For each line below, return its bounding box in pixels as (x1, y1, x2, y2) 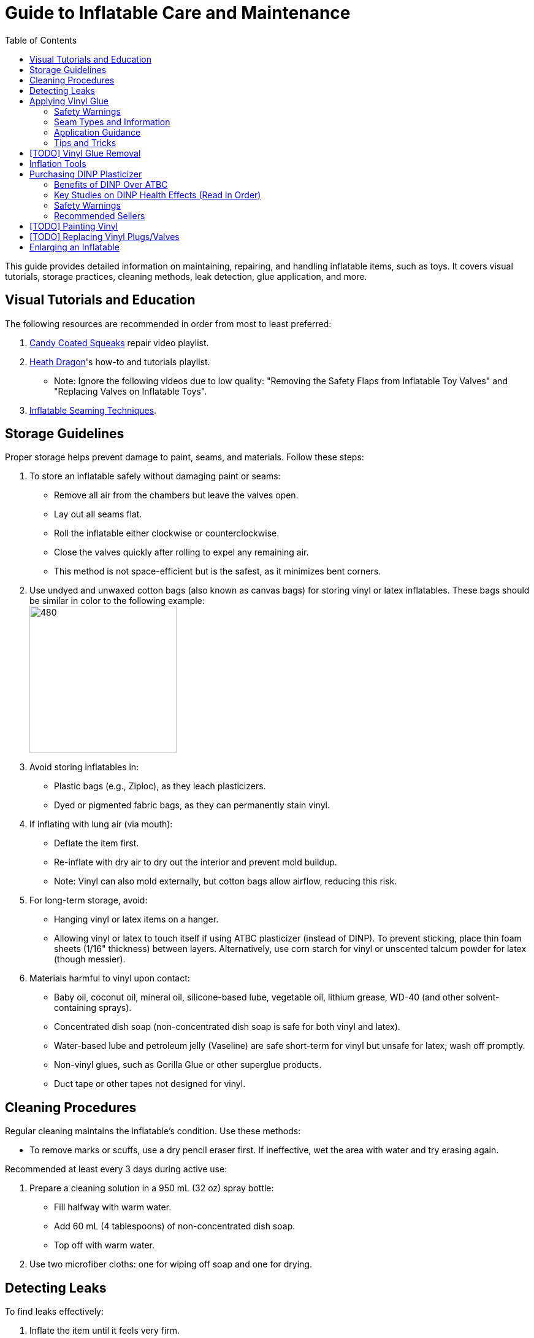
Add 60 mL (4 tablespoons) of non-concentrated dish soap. (54, 1221, 296, 1232)
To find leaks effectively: (5, 1306, 104, 1317)
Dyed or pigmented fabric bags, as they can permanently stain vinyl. (54, 800, 330, 811)
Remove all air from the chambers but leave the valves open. (54, 490, 299, 501)
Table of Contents (5, 34, 77, 45)
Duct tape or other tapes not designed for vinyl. (54, 1078, 246, 1089)
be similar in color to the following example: (29, 595, 205, 606)
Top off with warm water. (54, 1240, 155, 1251)
